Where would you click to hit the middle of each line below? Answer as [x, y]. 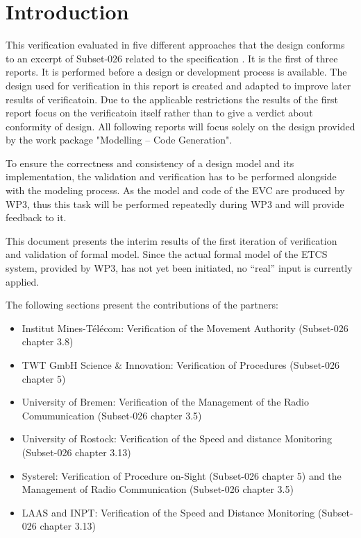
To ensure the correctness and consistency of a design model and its [150, 163]
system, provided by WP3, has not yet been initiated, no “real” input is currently [179, 268]
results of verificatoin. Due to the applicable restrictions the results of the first [172, 99]
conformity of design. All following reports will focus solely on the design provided [180, 126]
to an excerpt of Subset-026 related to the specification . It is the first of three [172, 58]
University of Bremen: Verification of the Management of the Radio [165, 402]
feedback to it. [36, 217]
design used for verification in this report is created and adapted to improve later [178, 85]
